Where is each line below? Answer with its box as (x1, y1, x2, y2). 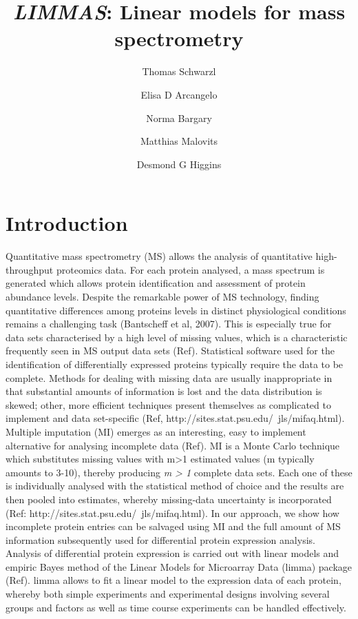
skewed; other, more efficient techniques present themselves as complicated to (6, 397, 331, 412)
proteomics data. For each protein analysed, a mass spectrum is (56, 262, 325, 276)
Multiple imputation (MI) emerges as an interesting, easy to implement (6, 424, 306, 438)
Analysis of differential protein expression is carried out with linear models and (6, 546, 339, 560)
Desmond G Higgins (136, 156, 222, 171)
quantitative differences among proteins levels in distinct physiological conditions (6, 303, 346, 317)
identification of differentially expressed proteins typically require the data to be (6, 356, 344, 371)
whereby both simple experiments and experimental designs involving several (6, 587, 330, 601)
